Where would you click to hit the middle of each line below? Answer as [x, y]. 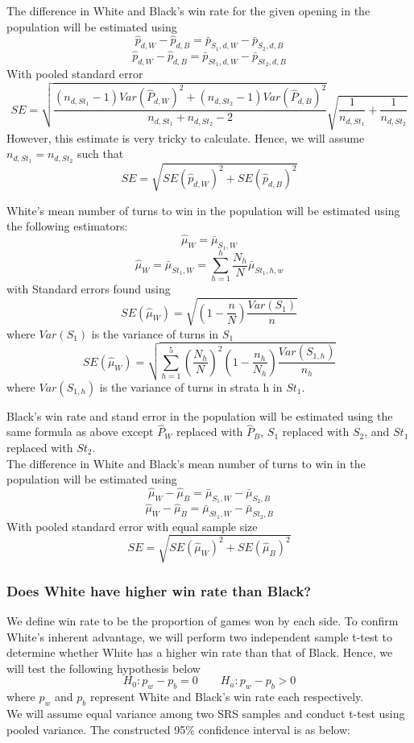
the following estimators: [67, 226]
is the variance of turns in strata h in [191, 386]
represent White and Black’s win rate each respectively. [227, 697]
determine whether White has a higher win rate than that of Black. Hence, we [200, 652]
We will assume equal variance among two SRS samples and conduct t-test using [206, 713]
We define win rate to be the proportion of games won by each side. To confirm [203, 620]
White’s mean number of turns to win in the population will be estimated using [203, 210]
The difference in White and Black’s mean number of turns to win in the [186, 463]
